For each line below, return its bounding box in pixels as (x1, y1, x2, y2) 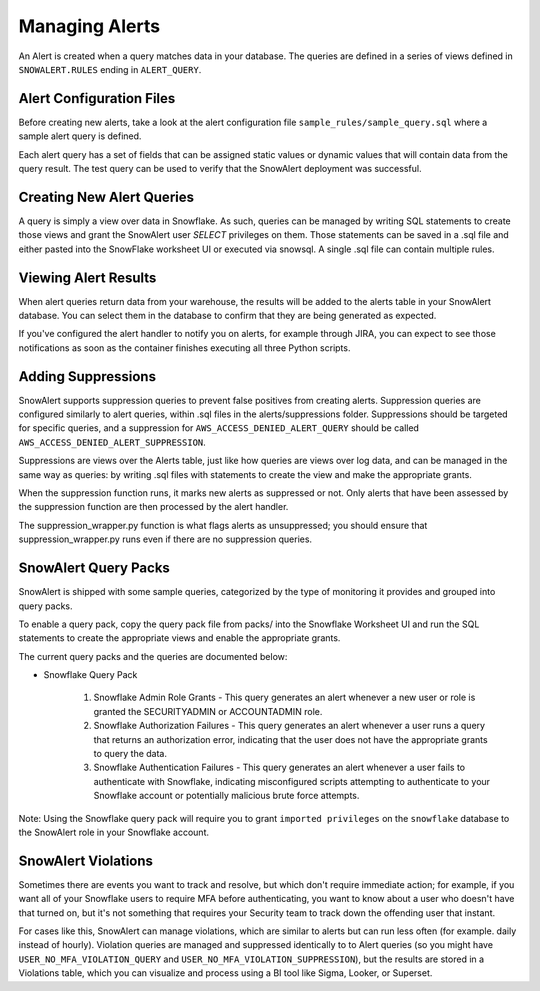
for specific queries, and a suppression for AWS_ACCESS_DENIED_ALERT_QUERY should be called (18, 422, 420, 434)
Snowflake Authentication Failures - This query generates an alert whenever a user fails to (93, 761, 465, 774)
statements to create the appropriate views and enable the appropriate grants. (18, 632, 341, 644)
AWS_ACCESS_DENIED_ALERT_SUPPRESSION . (18, 436, 207, 448)
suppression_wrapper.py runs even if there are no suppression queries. (18, 533, 313, 545)
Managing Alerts (18, 15, 160, 37)
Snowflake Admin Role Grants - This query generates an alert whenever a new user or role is (93, 691, 476, 704)
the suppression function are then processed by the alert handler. (18, 501, 289, 513)
